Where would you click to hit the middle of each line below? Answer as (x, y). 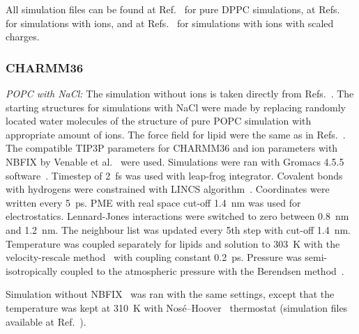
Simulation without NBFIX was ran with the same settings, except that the (170, 294)
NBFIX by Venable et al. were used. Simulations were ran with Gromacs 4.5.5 (175, 161)
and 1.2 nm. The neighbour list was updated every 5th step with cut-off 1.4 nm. (178, 229)
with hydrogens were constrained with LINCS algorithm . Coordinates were (168, 189)
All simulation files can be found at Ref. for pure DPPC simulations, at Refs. (173, 9)
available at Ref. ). (46, 321)
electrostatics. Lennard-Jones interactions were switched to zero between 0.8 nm (177, 216)
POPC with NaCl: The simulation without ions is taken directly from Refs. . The (180, 93)
